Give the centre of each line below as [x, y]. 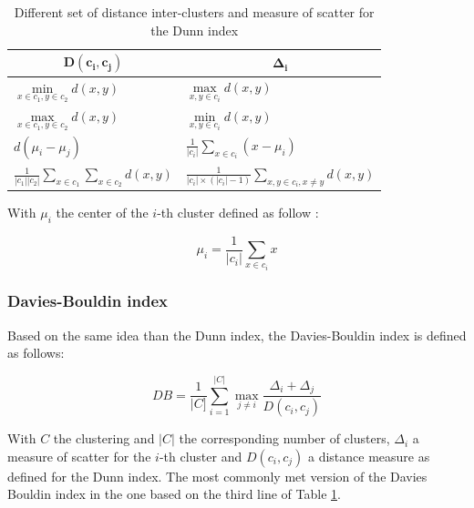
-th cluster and [201, 456]
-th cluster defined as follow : [238, 213]
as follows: [36, 353]
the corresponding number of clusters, [284, 438]
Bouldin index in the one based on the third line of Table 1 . [174, 494]
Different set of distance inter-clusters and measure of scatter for [194, 12]
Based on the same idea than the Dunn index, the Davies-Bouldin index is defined [237, 335]
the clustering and [104, 438]
